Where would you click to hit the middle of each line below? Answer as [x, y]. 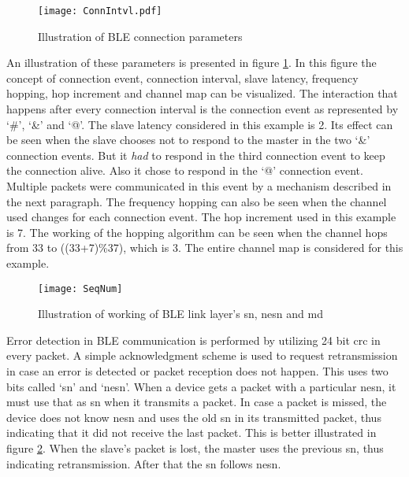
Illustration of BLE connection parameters [140, 36]
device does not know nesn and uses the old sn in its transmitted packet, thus [194, 417]
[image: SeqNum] [80, 288]
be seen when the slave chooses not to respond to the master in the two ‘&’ [188, 140]
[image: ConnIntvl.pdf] [100, 11]
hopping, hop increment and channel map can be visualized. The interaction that [202, 93]
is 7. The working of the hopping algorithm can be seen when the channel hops [197, 232]
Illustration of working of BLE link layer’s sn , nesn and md [180, 314]
